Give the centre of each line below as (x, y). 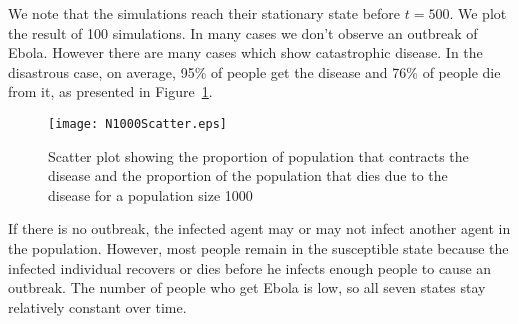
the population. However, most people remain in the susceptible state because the (258, 248)
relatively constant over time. (97, 306)
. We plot (478, 13)
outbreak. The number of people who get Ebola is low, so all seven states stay (247, 287)
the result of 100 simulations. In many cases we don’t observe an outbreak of (243, 32)
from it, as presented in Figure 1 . (110, 91)
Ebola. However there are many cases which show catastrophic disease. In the (245, 52)
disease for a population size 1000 (150, 194)
